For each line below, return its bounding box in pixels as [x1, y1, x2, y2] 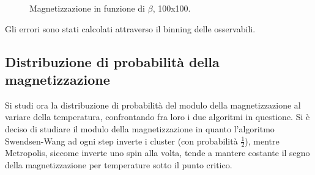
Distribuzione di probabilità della [5, 52, 220, 71]
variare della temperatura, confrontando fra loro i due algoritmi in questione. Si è [5, 110, 310, 123]
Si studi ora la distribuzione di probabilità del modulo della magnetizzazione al [5, 98, 301, 111]
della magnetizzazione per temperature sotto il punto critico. [5, 158, 232, 171]
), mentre [245, 134, 280, 147]
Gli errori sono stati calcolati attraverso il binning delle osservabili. [5, 22, 256, 35]
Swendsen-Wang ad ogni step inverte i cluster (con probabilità [5, 134, 238, 147]
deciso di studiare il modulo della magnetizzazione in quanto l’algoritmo [5, 122, 275, 135]
